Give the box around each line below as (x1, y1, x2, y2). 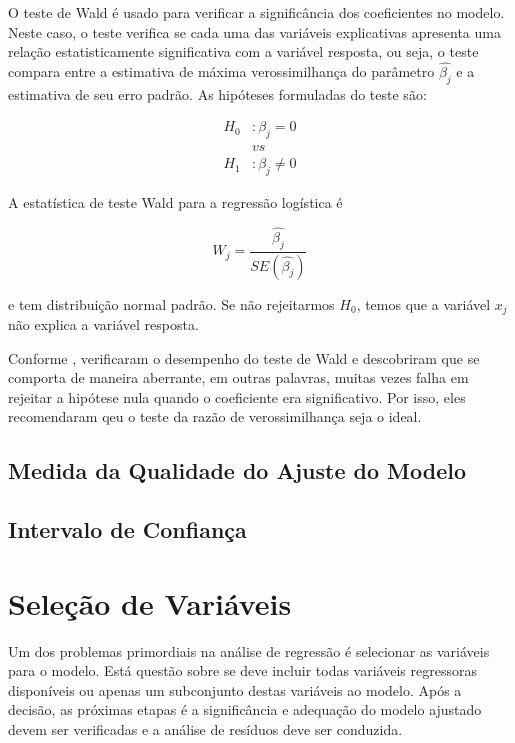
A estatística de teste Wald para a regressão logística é (8, 192, 343, 213)
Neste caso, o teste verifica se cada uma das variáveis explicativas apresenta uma (8, 21, 501, 42)
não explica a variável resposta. (8, 314, 199, 335)
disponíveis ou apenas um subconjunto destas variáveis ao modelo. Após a (8, 679, 462, 700)
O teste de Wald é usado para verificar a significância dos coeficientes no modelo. (8, 2, 505, 22)
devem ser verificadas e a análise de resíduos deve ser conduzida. (8, 719, 403, 740)
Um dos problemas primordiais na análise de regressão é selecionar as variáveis (8, 640, 490, 661)
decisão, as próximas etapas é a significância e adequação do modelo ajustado (8, 699, 482, 720)
